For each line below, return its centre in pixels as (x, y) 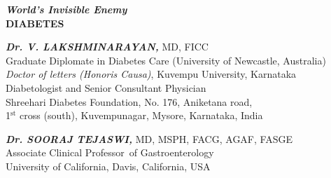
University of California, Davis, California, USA (108, 166)
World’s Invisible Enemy (66, 9)
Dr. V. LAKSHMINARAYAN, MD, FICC (107, 47)
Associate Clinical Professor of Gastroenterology (110, 152)
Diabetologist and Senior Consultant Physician (106, 87)
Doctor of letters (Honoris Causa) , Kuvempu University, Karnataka (151, 74)
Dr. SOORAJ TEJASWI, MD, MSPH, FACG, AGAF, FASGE (149, 138)
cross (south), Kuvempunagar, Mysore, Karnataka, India (141, 115)
